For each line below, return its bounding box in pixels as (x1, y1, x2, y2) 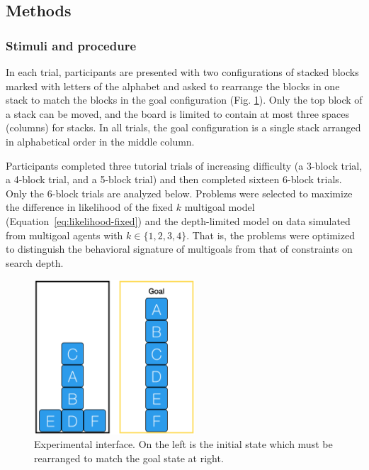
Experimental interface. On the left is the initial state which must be (34, 437, 333, 452)
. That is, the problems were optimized (186, 227, 355, 242)
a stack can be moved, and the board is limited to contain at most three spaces (6, 106, 349, 121)
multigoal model (184, 200, 255, 214)
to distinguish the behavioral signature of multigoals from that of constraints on (6, 241, 353, 256)
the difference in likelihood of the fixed (6, 200, 174, 214)
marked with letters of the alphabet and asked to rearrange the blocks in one (6, 78, 340, 93)
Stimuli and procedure (6, 36, 137, 54)
